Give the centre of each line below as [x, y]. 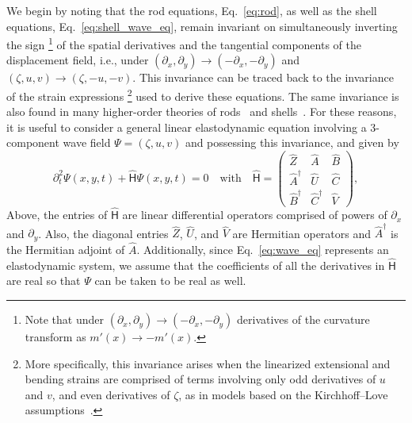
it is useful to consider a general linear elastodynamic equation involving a [187, 127]
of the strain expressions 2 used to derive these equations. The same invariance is [203, 95]
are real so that [44, 281]
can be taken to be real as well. [170, 281]
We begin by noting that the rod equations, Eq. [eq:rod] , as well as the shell [192, 10]
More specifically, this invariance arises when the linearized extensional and [208, 363]
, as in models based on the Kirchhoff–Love [283, 394]
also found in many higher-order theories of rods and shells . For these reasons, [202, 112]
